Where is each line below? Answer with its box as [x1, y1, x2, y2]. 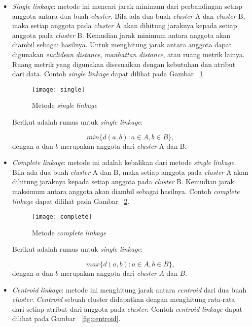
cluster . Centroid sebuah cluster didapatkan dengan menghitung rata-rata [12, 294, 235, 304]
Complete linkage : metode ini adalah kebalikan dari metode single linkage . [12, 157, 236, 167]
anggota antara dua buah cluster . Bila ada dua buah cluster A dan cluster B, [12, 10, 245, 21]
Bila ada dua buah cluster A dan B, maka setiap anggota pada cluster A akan [12, 166, 249, 177]
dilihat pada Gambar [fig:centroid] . [12, 313, 121, 324]
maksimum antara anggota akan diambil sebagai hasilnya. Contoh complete [12, 186, 240, 196]
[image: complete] [32, 213, 92, 221]
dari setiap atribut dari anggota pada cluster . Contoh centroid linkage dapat [12, 303, 243, 314]
